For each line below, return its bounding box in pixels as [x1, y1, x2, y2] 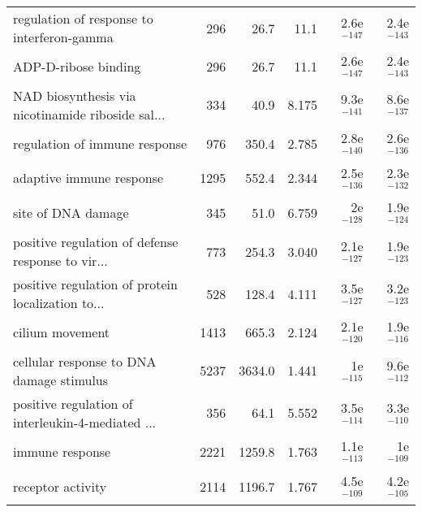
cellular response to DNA [13, 351, 157, 371]
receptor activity [13, 476, 107, 496]
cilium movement [13, 323, 110, 342]
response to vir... [13, 251, 108, 271]
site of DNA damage [13, 203, 129, 223]
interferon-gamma [13, 28, 114, 46]
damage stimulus [13, 370, 109, 389]
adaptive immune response [13, 168, 164, 188]
